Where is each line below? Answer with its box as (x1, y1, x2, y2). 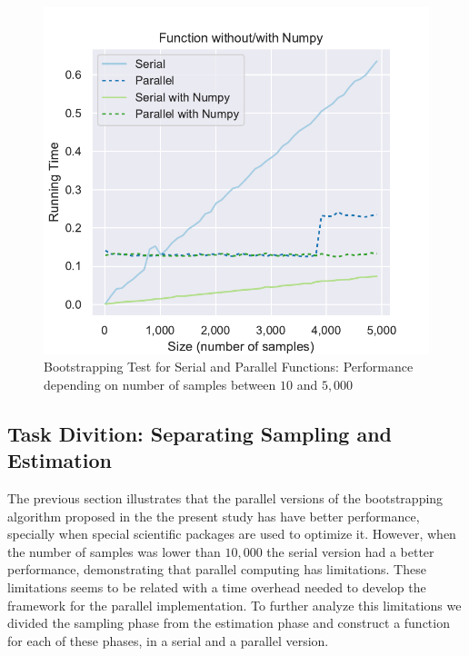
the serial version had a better (266, 542, 434, 561)
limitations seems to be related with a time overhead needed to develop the (7, 577, 426, 596)
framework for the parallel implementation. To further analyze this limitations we (7, 595, 462, 614)
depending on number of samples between (44, 374, 276, 393)
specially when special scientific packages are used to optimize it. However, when (7, 524, 456, 543)
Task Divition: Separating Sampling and (7, 419, 393, 447)
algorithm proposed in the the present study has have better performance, (7, 506, 420, 525)
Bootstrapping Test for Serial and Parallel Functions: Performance (44, 357, 414, 376)
